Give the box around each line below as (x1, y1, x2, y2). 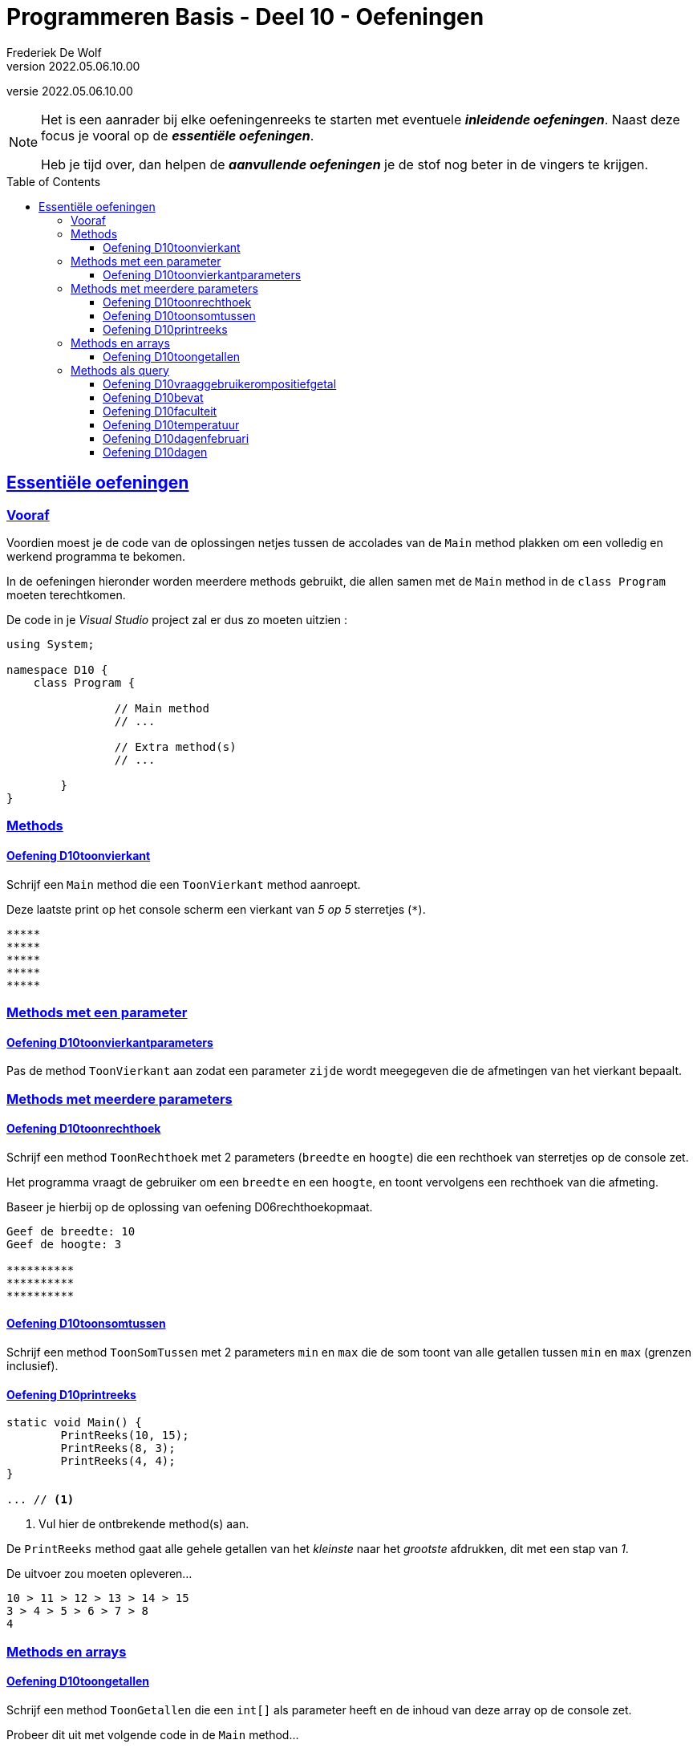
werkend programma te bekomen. (6, 549, 185, 563)
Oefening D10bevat (103, 390, 204, 404)
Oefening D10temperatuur (103, 417, 240, 432)
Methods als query (71, 363, 169, 377)
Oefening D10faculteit (103, 404, 217, 418)
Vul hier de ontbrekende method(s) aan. (38, 1517, 249, 1531)
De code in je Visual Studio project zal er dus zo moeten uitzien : (6, 612, 347, 627)
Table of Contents (6, 174, 101, 189)
